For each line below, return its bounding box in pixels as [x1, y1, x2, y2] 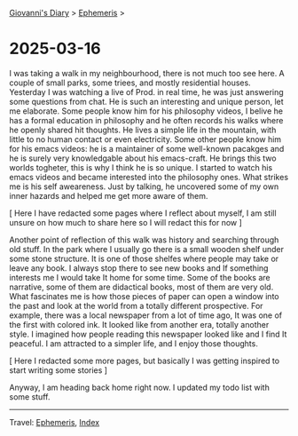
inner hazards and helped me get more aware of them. [9, 190, 208, 201]
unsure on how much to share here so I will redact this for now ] [9, 217, 242, 227]
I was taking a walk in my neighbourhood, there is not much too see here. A [9, 67, 286, 78]
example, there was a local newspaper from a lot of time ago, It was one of [9, 310, 283, 321]
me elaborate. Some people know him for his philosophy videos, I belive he [9, 106, 284, 116]
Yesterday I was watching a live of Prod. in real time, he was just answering [9, 86, 284, 97]
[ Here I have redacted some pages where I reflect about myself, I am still [9, 208, 277, 218]
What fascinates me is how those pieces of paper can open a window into [9, 290, 279, 301]
